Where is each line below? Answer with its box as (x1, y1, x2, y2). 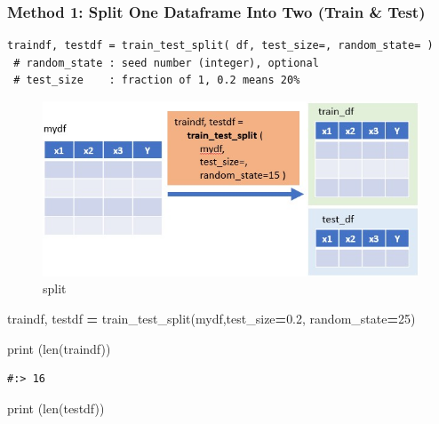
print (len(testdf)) (7, 398, 105, 417)
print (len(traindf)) (7, 339, 111, 357)
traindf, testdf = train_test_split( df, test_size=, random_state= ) (7, 39, 434, 52)
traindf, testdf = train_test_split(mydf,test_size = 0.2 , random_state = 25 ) (7, 309, 416, 328)
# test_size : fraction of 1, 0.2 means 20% (13, 74, 300, 87)
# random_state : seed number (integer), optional (13, 56, 319, 69)
